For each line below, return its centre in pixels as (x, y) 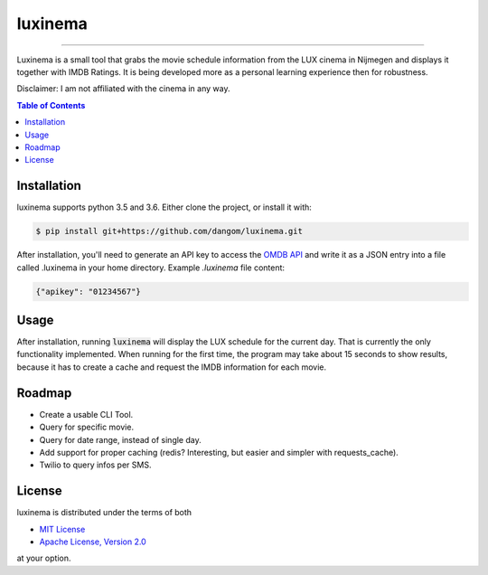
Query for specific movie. (87, 427)
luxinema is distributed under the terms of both (104, 513)
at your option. (44, 558)
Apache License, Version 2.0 (93, 542)
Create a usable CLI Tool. (86, 414)
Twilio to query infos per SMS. (95, 465)
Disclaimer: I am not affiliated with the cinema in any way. (123, 89)
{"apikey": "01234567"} (89, 291)
